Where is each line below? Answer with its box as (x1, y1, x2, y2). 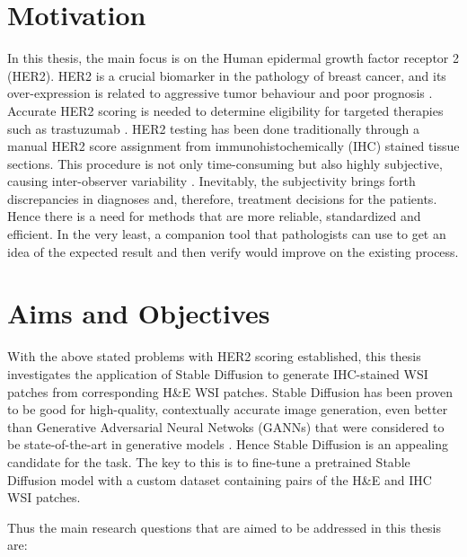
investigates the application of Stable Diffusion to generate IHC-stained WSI (7, 364, 428, 383)
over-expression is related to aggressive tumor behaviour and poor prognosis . (7, 84, 433, 102)
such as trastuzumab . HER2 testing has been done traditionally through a (7, 119, 420, 137)
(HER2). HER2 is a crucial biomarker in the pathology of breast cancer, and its (7, 66, 446, 84)
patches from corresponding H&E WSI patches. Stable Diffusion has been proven (7, 382, 454, 401)
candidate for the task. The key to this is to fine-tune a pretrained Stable (7, 452, 410, 471)
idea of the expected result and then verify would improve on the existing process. (7, 242, 459, 261)
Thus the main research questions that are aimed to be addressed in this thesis (7, 517, 442, 536)
